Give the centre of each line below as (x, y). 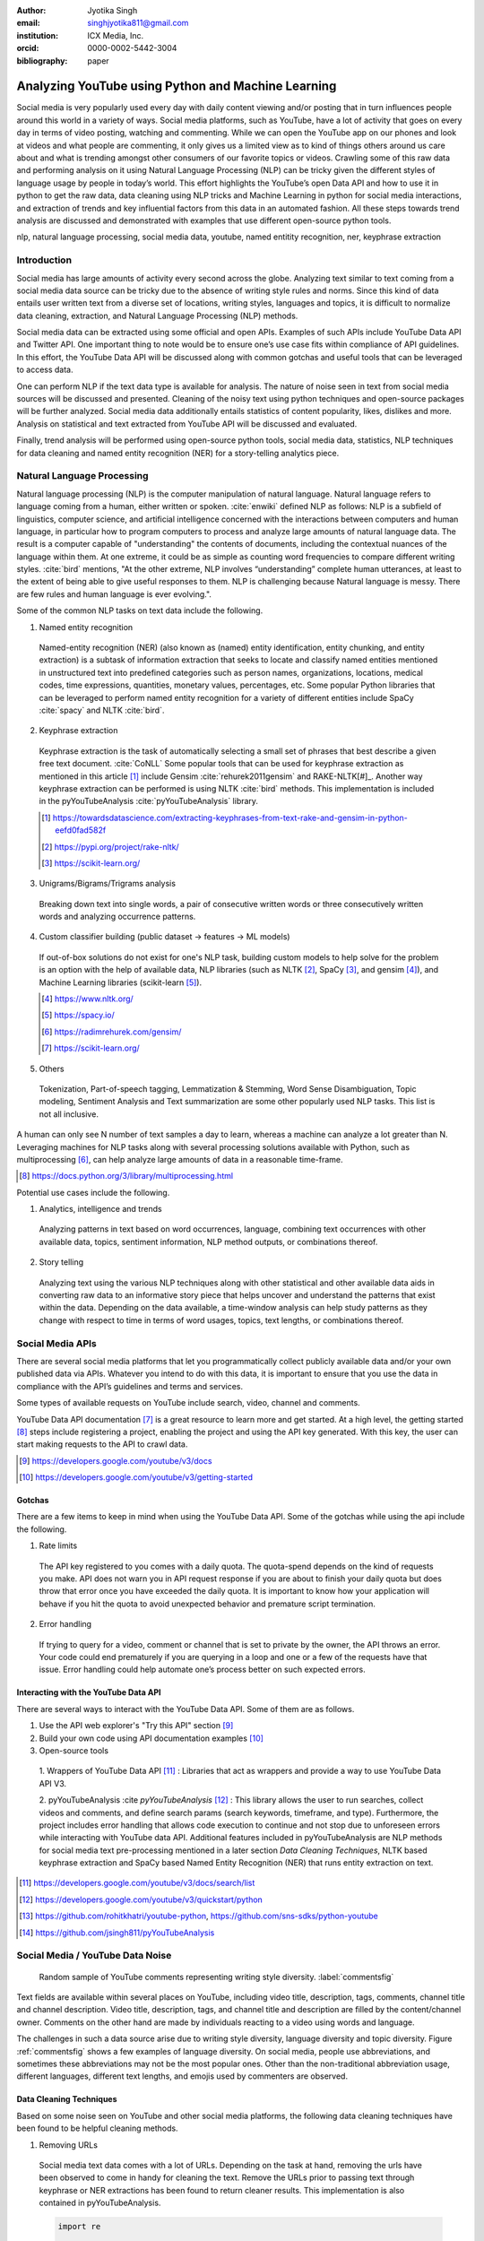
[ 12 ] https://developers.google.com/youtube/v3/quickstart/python (141, 1899)
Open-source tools (74, 1750)
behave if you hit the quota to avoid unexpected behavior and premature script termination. (207, 1604)
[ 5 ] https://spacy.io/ (78, 1015)
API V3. (53, 1783)
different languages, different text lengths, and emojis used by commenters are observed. (182, 2076)
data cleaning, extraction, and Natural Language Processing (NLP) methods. (157, 316)
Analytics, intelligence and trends (100, 1209)
